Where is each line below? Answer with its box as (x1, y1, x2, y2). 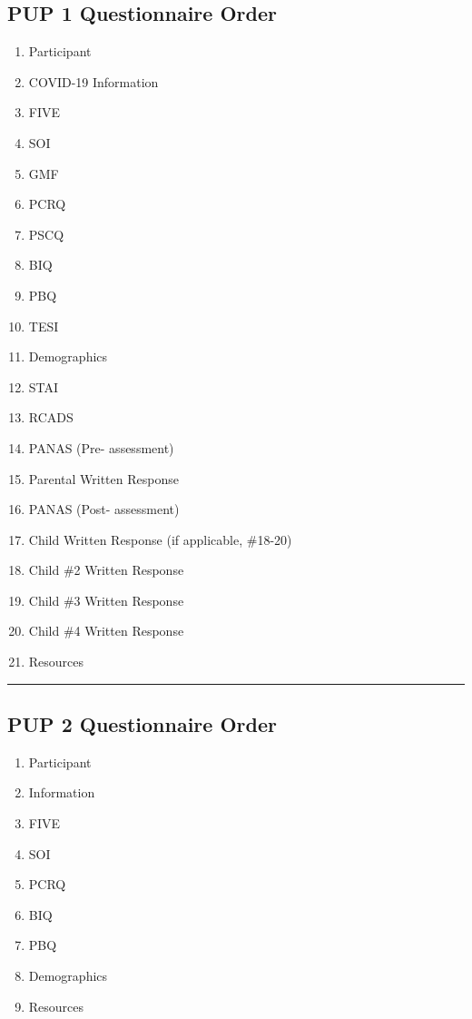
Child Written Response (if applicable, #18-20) (28, 529, 292, 549)
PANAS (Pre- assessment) (28, 438, 174, 457)
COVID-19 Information (28, 72, 159, 91)
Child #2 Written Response (28, 560, 184, 579)
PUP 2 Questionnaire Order (7, 710, 277, 738)
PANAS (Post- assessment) (28, 500, 180, 519)
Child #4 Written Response (28, 621, 184, 640)
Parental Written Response (28, 469, 179, 488)
